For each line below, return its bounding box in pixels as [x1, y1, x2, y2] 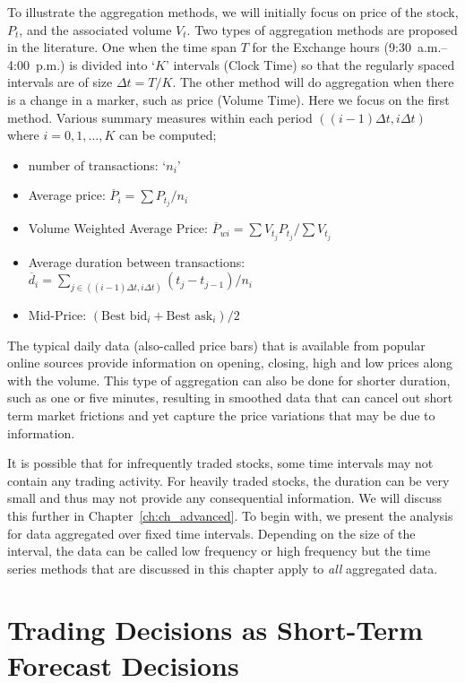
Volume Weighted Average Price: [28, 219, 208, 238]
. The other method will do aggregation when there [172, 73, 454, 91]
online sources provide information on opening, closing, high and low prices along [7, 353, 453, 372]
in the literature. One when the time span [7, 38, 237, 56]
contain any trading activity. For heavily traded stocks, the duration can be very [7, 471, 450, 489]
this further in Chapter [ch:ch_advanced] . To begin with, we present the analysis [7, 506, 453, 524]
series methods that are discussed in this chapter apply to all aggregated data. [7, 558, 438, 577]
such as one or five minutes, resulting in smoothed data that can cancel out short [7, 388, 453, 407]
